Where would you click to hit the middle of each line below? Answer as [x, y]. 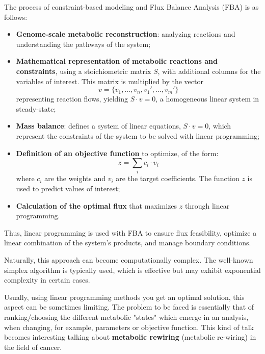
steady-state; [36, 108]
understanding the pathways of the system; [83, 44]
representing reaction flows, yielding [72, 99]
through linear [207, 205]
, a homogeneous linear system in [207, 99]
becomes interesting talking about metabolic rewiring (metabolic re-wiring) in [130, 337]
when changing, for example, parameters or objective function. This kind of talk [129, 327]
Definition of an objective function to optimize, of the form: [117, 153]
